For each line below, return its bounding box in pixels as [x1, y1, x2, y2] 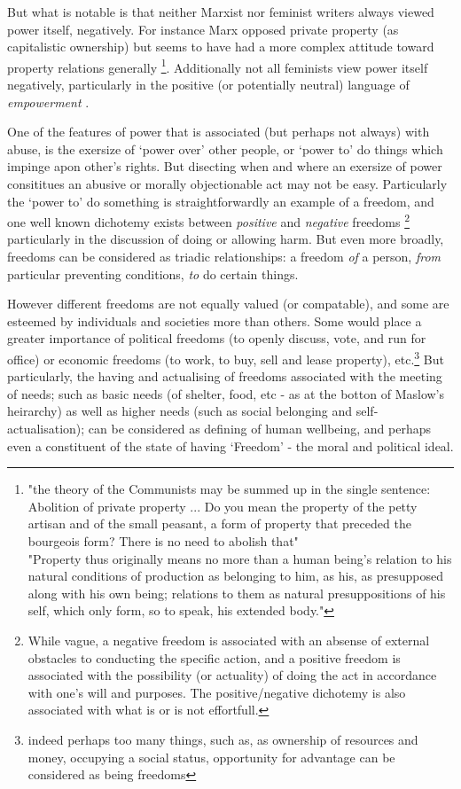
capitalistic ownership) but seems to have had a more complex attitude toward [7, 37, 434, 56]
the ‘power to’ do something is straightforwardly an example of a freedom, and [7, 191, 434, 210]
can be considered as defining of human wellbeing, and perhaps [88, 419, 431, 438]
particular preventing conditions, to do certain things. [7, 264, 299, 283]
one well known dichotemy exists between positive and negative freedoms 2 [7, 210, 410, 230]
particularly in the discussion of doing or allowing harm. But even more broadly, [7, 230, 444, 248]
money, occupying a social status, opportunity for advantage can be [27, 747, 395, 766]
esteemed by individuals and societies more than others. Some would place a [7, 311, 422, 330]
